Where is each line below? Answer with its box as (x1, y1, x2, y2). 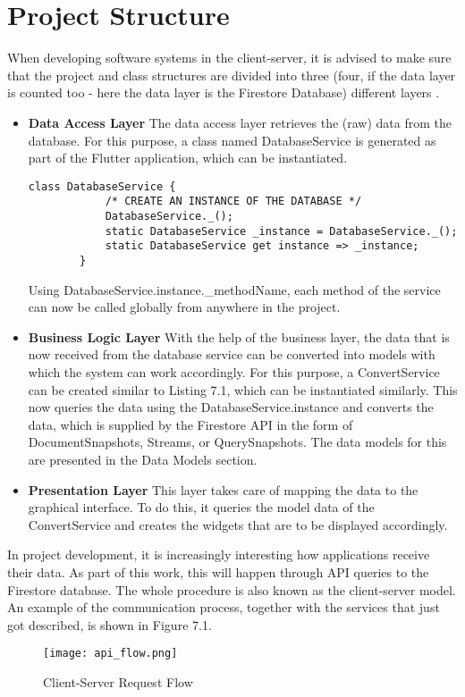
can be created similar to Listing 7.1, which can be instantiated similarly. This (28, 380, 458, 399)
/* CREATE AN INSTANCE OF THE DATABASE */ (105, 195, 362, 208)
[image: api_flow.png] (43, 647, 178, 660)
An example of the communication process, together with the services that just (7, 598, 440, 617)
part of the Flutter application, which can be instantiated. (28, 148, 348, 167)
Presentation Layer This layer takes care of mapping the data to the (28, 480, 418, 499)
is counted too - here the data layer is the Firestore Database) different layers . (7, 83, 440, 102)
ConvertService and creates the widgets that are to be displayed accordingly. (28, 515, 448, 533)
